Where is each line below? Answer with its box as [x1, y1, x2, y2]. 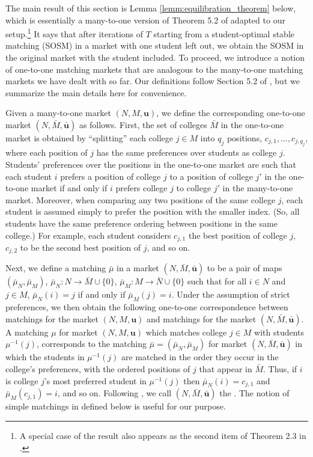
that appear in [199, 363, 252, 375]
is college [5, 374, 38, 387]
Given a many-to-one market [5, 106, 111, 119]
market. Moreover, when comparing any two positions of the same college [5, 193, 276, 206]
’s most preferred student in [44, 374, 147, 387]
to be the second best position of [20, 241, 141, 254]
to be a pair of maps [207, 262, 282, 274]
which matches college [145, 325, 227, 338]
